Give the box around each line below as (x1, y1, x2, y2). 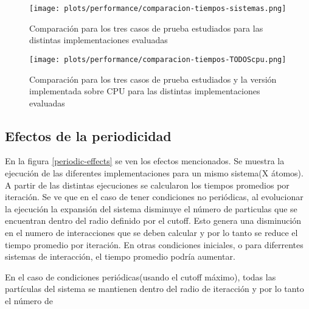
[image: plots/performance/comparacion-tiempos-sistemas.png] (29, 4, 286, 13)
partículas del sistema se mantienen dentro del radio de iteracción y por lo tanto (5, 282, 304, 295)
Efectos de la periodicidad (5, 126, 172, 145)
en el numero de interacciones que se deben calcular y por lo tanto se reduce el (5, 226, 298, 239)
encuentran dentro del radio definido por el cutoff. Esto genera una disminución (5, 214, 302, 227)
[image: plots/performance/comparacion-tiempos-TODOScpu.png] (29, 55, 286, 64)
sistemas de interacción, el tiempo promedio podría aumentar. (5, 250, 235, 263)
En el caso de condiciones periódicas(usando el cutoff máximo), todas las (5, 270, 276, 283)
